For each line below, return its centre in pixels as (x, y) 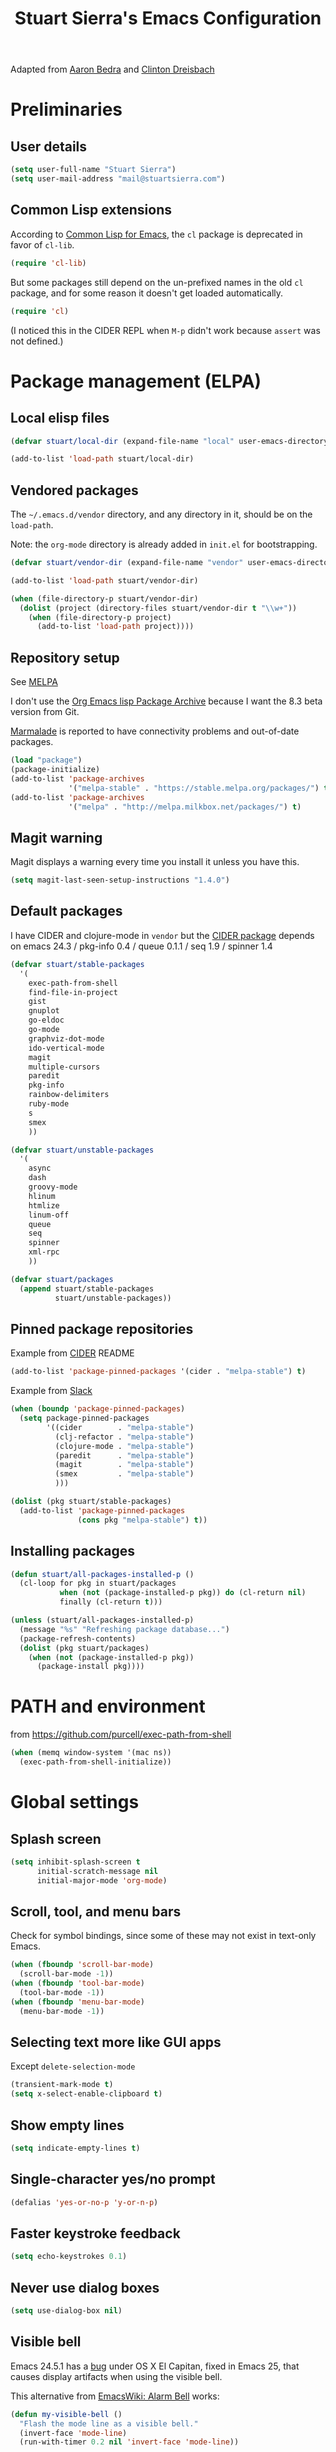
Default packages (66, 911)
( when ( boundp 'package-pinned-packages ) (98, 1409)
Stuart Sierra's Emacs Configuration (168, 18)
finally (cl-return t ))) (111, 1602)
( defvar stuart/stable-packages (77, 964)
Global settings (75, 1802)
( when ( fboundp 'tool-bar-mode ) (77, 1983)
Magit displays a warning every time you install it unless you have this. (155, 862)
